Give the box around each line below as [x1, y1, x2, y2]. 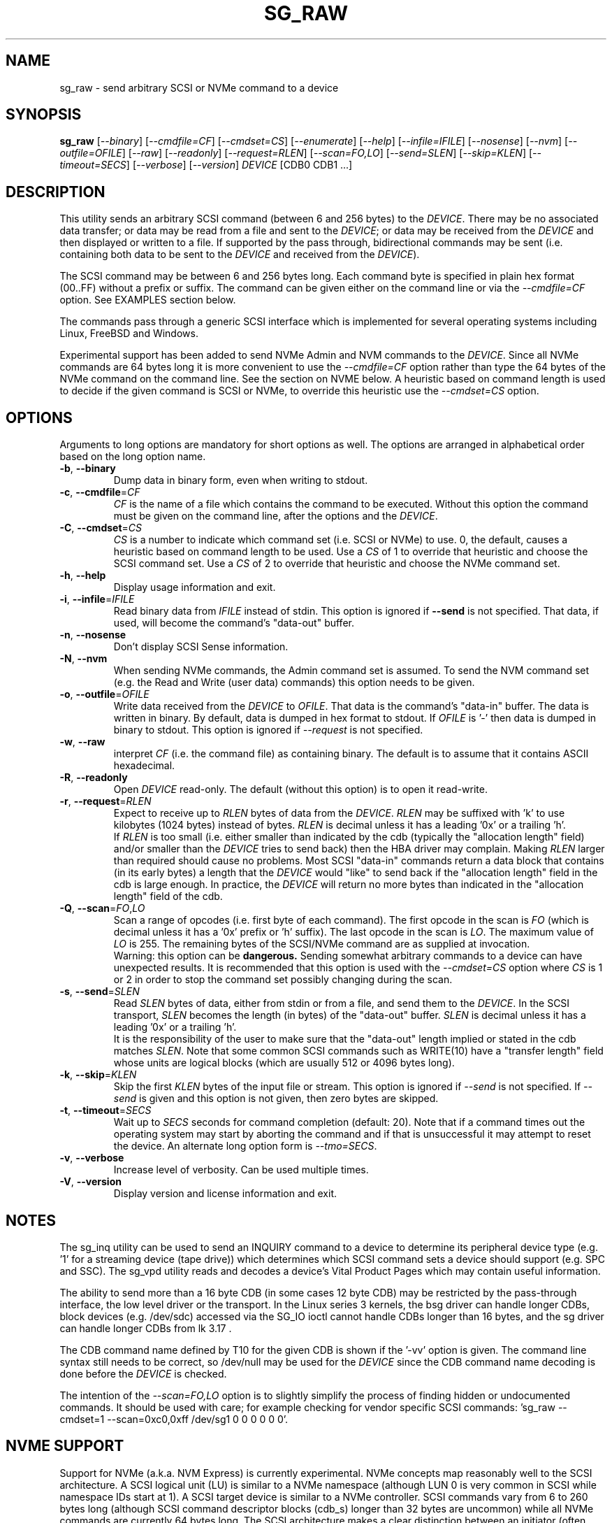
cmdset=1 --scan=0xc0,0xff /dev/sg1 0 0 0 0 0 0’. [59, 1413, 289, 1425]
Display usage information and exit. [113, 581, 276, 594]
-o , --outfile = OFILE [59, 688, 150, 701]
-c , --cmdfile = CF [59, 486, 140, 499]
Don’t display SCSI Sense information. [113, 641, 289, 653]
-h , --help [59, 569, 106, 582]
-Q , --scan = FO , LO [59, 902, 145, 915]
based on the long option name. [59, 450, 206, 463]
